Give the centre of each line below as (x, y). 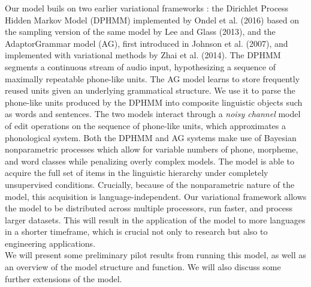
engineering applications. (50, 243)
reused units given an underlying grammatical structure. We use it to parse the (150, 90)
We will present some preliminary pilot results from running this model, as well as (155, 255)
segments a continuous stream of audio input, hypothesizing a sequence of (140, 66)
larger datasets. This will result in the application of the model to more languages (155, 219)
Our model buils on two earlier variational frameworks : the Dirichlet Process (147, 8)
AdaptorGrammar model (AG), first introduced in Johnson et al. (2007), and (147, 43)
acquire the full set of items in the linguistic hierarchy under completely (137, 173)
